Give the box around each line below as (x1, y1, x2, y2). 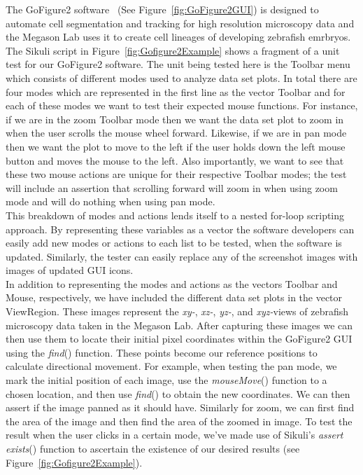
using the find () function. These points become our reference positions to (6, 345, 318, 359)
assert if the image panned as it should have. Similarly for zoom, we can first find (6, 400, 355, 415)
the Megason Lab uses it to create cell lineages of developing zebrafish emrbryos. (6, 29, 351, 44)
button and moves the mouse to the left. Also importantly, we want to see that (6, 153, 344, 167)
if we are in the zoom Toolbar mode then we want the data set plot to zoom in (6, 111, 344, 126)
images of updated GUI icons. (6, 263, 134, 277)
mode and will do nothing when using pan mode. (6, 194, 215, 209)
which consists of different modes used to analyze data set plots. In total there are (6, 70, 357, 85)
